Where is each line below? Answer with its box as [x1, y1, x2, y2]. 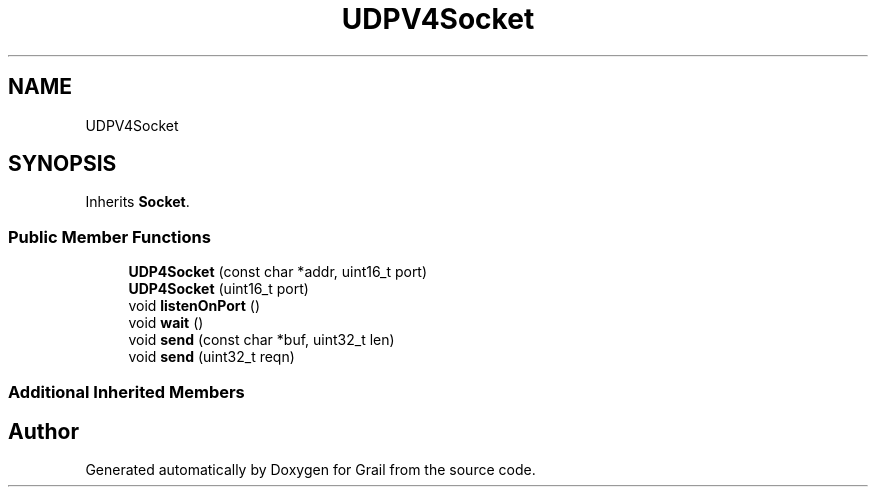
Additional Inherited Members [8, 381, 245, 402]
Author [8, 418, 79, 444]
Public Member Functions [8, 226, 211, 247]
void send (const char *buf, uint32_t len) [128, 331, 395, 349]
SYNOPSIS [8, 151, 117, 177]
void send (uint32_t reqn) [128, 348, 295, 366]
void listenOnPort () [128, 297, 261, 315]
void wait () [128, 314, 204, 332]
